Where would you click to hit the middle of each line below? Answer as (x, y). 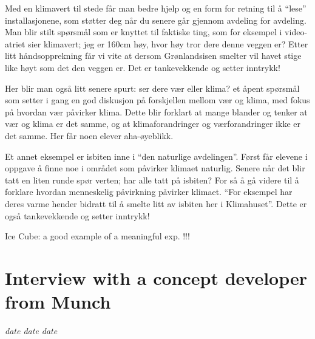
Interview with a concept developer (156, 277)
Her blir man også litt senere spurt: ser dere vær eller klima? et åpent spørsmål (152, 88)
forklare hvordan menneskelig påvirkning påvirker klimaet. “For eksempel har (149, 192)
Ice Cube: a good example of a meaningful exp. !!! (97, 236)
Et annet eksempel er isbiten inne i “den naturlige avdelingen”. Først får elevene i (156, 156)
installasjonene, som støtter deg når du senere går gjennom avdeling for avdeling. (156, 20)
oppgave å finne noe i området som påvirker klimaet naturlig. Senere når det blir (155, 168)
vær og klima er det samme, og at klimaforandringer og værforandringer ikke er (153, 124)
